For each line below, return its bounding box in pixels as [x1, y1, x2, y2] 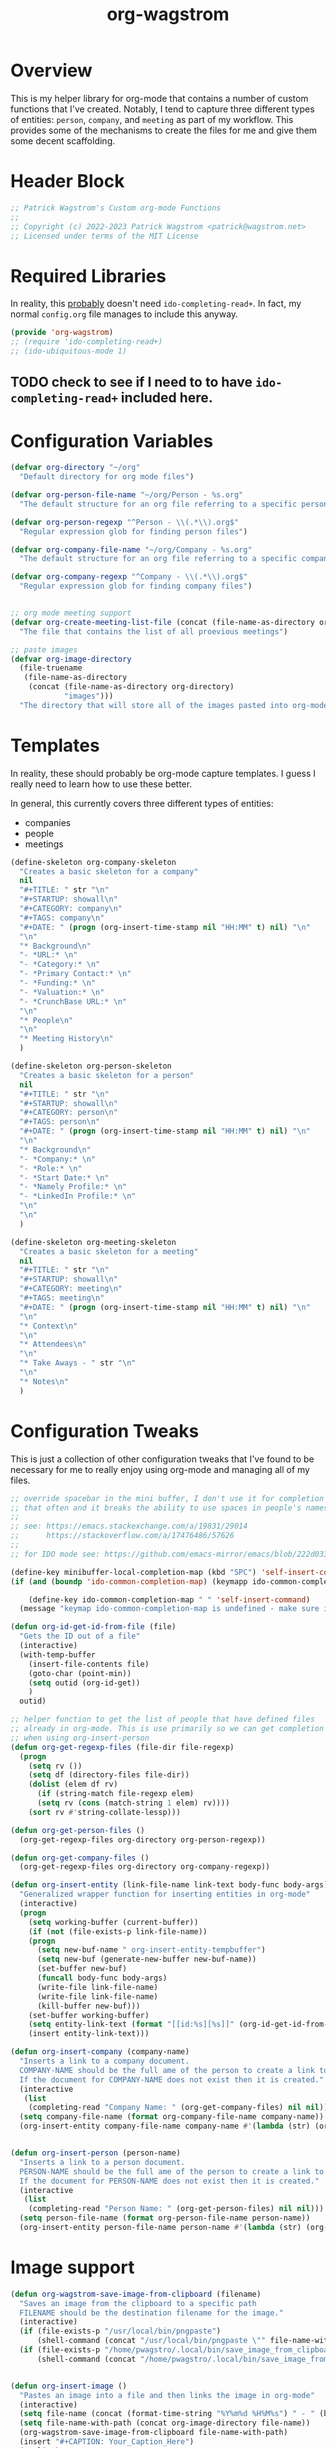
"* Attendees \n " [19, 1339, 87, 1350]
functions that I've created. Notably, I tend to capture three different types [10, 103, 315, 115]
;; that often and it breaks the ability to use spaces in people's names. [10, 1503, 333, 1513]
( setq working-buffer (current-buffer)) [28, 1917, 199, 1927]
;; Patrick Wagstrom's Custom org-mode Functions [10, 203, 222, 213]
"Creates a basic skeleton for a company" [19, 866, 199, 877]
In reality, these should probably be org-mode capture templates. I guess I [10, 767, 317, 779]
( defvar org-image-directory [10, 654, 132, 664]
